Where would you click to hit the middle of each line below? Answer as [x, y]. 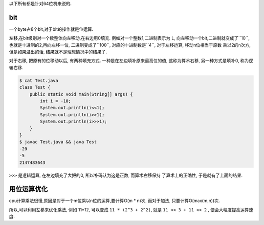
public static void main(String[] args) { [81, 94]
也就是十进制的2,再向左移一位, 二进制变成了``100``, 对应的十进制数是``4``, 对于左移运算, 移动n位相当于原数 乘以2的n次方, [130, 45]
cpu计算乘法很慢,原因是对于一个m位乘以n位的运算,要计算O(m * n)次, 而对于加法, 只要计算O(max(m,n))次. [114, 201]
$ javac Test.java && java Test [58, 142]
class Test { [35, 87]
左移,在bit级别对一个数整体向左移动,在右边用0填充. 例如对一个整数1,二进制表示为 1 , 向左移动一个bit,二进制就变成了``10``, [129, 38]
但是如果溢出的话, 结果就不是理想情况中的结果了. [58, 52]
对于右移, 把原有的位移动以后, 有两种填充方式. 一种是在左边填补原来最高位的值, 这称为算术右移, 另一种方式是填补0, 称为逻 [131, 61]
